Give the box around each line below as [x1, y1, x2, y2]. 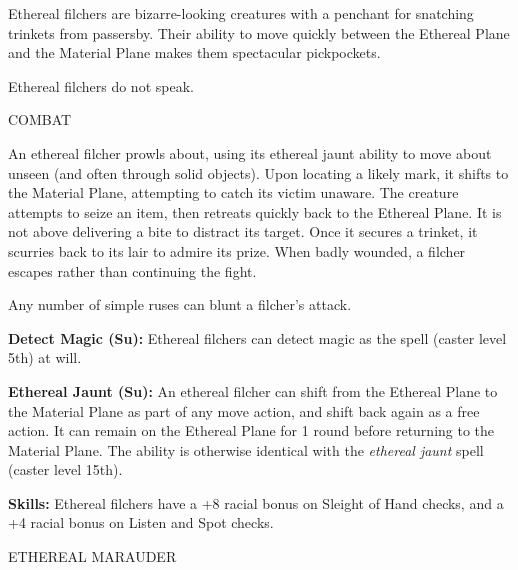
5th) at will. [8, 347, 82, 368]
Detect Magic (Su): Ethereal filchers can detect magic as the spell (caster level [8, 327, 507, 348]
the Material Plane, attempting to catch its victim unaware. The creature [8, 182, 459, 203]
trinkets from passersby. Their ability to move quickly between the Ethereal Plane [8, 22, 510, 43]
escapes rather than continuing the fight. [8, 260, 257, 281]
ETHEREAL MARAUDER [8, 546, 177, 567]
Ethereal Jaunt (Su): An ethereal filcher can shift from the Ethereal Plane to [8, 380, 498, 401]
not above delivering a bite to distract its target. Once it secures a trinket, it [8, 221, 478, 242]
